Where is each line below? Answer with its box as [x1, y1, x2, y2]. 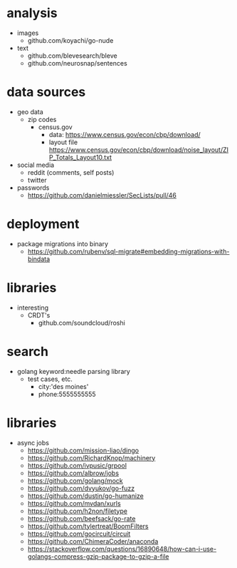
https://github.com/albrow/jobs [27, 469, 119, 477]
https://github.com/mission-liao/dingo [27, 446, 139, 455]
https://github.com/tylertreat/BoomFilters [27, 522, 149, 530]
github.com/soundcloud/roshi [38, 318, 125, 327]
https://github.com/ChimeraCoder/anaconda [27, 537, 159, 545]
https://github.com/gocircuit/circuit [27, 529, 131, 538]
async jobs [16, 438, 49, 447]
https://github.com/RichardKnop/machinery [27, 453, 156, 462]
